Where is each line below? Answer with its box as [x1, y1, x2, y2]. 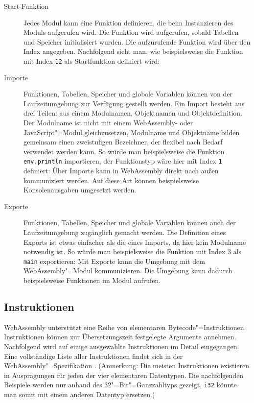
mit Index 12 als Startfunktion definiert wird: [23, 55, 160, 66]
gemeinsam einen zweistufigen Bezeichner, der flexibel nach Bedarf [23, 137, 223, 147]
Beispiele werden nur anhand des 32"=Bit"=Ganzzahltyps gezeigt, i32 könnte [4, 379, 237, 390]
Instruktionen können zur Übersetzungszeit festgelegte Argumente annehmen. [4, 332, 236, 342]
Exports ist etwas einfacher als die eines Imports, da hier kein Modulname [23, 237, 246, 247]
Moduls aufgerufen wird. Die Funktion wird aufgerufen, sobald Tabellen [23, 27, 239, 37]
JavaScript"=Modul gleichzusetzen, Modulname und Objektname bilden [23, 127, 240, 137]
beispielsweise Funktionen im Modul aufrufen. [23, 275, 161, 285]
